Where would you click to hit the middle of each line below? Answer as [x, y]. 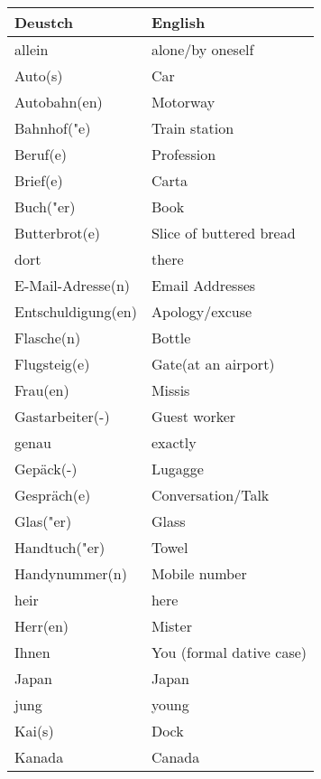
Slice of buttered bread [223, 233]
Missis [170, 390]
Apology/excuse [202, 311]
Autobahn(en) [59, 102]
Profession [183, 154]
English [178, 22]
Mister [171, 626]
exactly [174, 442]
